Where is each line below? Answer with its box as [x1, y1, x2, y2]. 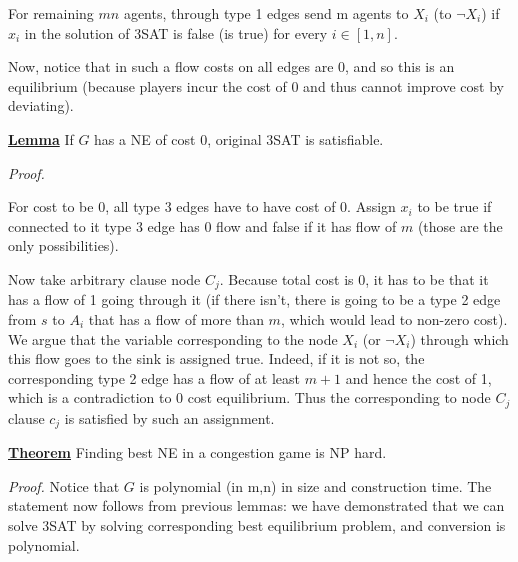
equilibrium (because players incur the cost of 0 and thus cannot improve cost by [8, 75, 504, 96]
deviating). [8, 95, 74, 116]
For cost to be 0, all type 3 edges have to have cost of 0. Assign [8, 196, 396, 217]
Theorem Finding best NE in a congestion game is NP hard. [8, 442, 387, 463]
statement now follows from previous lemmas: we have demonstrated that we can [8, 495, 505, 516]
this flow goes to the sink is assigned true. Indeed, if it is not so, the [8, 348, 425, 369]
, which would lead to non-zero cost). [280, 308, 508, 329]
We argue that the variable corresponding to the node [8, 328, 338, 349]
